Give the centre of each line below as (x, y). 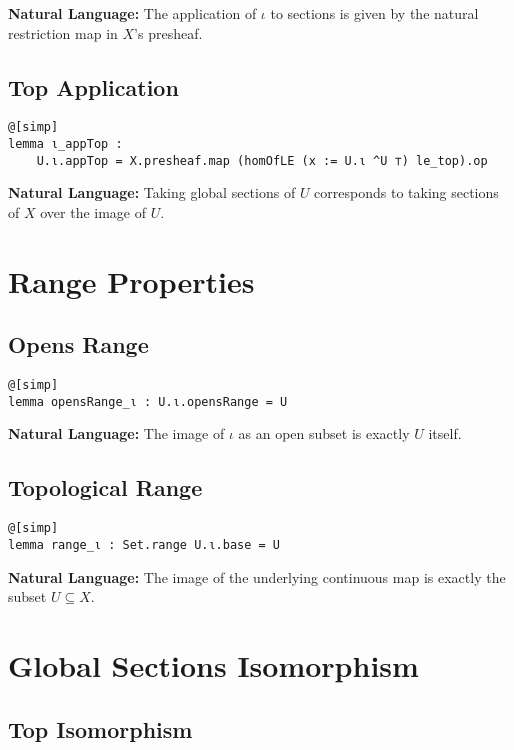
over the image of (93, 211)
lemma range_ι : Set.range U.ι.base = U (144, 544)
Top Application (93, 86)
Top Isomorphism (100, 728)
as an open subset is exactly (324, 433)
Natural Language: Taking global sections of (152, 192)
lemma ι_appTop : (65, 144)
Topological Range (105, 487)
